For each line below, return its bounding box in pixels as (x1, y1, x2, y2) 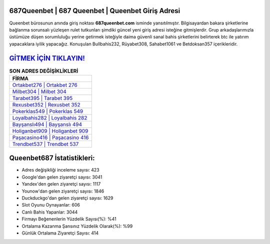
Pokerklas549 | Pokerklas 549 (12, 107, 83, 114)
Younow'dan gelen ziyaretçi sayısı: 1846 (21, 188, 104, 194)
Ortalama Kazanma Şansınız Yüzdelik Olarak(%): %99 (21, 223, 133, 229)
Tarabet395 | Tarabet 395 (12, 94, 73, 101)
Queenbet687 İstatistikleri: (9, 154, 95, 162)
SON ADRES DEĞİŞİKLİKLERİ (9, 67, 78, 74)
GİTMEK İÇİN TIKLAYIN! (9, 54, 85, 62)
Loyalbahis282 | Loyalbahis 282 (12, 114, 87, 121)
